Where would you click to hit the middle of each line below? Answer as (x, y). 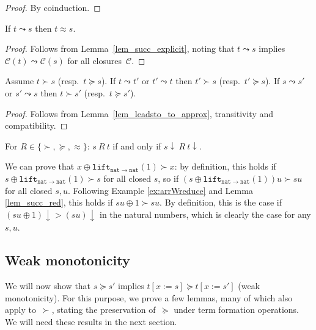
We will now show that (48, 286)
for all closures (95, 60)
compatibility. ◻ (36, 125)
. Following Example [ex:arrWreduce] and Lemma (160, 190)
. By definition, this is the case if (221, 202)
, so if (168, 178)
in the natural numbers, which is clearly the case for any (205, 214)
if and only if (137, 145)
